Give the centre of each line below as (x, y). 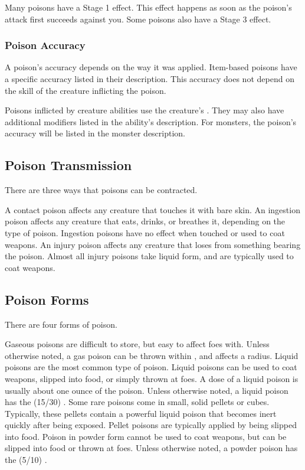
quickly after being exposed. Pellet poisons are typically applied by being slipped (151, 425)
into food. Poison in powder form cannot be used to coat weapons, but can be (146, 436)
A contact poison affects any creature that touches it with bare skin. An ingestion (152, 209)
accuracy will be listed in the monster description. (95, 133)
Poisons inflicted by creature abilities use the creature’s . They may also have (145, 110)
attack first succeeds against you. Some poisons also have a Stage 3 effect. (138, 19)
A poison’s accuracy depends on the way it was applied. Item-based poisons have (151, 67)
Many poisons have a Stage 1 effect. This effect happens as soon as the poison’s (148, 7)
